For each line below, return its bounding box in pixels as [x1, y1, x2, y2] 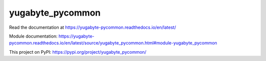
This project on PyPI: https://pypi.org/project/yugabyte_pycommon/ [9, 49, 147, 55]
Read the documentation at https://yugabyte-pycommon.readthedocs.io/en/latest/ [9, 24, 176, 30]
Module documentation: [9, 33, 58, 39]
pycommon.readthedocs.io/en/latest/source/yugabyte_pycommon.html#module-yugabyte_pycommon [9, 40, 218, 46]
